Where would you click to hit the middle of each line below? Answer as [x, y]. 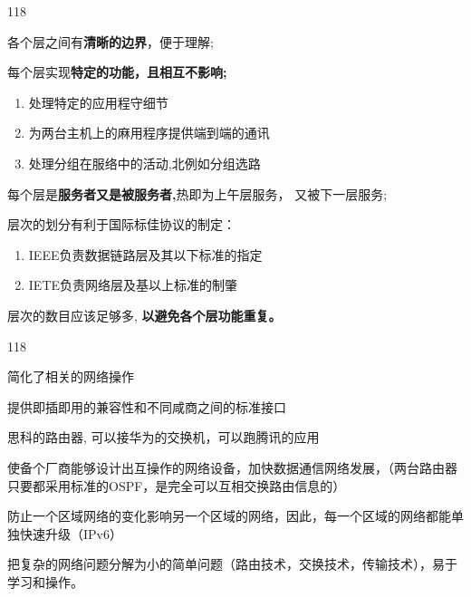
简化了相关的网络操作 [71, 376]
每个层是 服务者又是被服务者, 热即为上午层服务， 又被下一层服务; [197, 193]
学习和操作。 [45, 581]
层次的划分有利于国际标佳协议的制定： [121, 224]
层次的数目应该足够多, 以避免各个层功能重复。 [144, 315]
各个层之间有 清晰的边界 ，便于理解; [111, 41]
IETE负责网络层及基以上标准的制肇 [133, 285]
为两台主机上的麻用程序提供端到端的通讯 [149, 133]
